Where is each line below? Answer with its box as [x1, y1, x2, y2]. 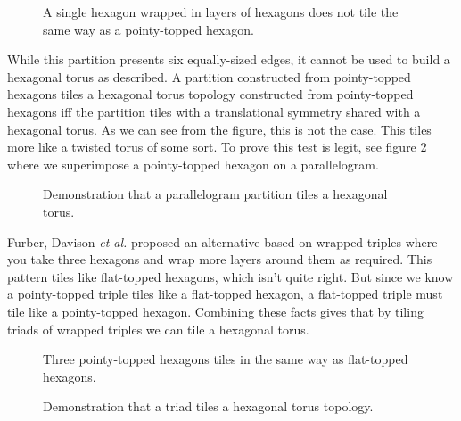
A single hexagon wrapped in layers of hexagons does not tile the [43, 3, 399, 21]
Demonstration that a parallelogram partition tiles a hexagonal [43, 185, 388, 203]
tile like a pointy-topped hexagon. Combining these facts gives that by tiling [7, 301, 424, 320]
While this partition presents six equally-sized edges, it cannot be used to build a [7, 50, 450, 69]
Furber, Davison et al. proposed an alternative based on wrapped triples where [7, 232, 438, 251]
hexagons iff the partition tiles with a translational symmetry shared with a [7, 102, 421, 120]
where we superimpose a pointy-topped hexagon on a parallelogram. [7, 154, 379, 173]
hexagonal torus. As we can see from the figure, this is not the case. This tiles [7, 120, 432, 138]
